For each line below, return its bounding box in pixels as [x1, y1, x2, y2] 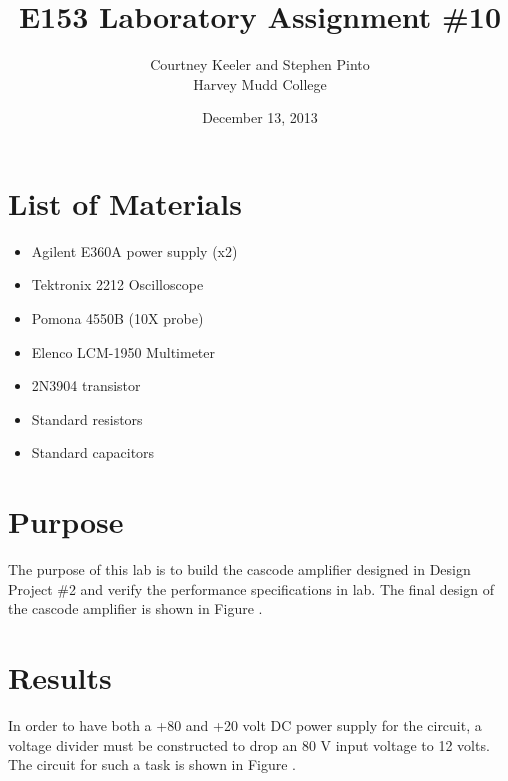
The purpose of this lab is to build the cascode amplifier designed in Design [8, 559, 471, 580]
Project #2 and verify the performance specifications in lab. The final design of [8, 578, 494, 599]
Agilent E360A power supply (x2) [31, 240, 238, 261]
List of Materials [8, 182, 242, 223]
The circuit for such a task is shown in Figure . [8, 754, 296, 775]
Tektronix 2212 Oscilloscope [31, 274, 204, 295]
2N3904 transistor [31, 375, 141, 396]
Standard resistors [31, 408, 143, 429]
